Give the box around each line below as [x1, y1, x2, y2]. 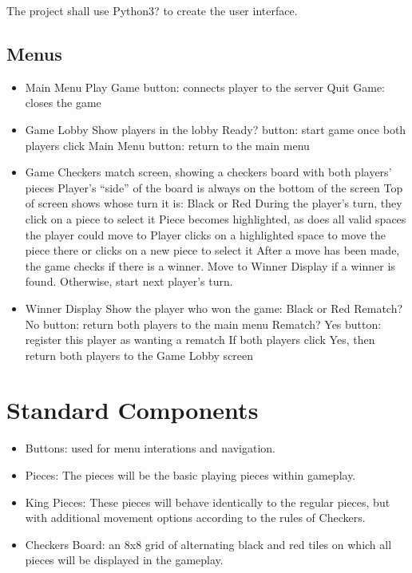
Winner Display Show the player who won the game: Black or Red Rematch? [25, 299, 403, 316]
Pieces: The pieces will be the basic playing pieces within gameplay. [25, 467, 356, 484]
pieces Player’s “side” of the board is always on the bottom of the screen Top [25, 179, 403, 196]
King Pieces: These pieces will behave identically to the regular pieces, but [25, 493, 390, 510]
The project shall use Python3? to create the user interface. [6, 2, 298, 18]
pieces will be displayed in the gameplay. [25, 551, 224, 568]
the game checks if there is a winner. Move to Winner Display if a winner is [25, 257, 395, 274]
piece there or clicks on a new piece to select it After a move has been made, [25, 242, 400, 259]
